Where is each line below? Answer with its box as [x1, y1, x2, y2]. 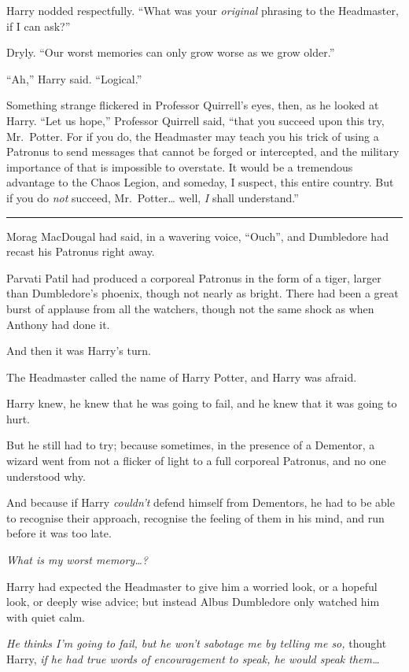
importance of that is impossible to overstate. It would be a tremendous [6, 158, 353, 175]
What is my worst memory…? [6, 552, 148, 568]
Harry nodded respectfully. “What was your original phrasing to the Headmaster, [6, 2, 399, 18]
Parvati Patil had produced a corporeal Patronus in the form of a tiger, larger [6, 269, 381, 286]
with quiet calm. [6, 608, 85, 625]
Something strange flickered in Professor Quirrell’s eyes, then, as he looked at [6, 97, 379, 113]
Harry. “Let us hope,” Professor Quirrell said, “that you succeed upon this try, [6, 112, 385, 128]
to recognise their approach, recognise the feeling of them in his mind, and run [6, 509, 385, 526]
